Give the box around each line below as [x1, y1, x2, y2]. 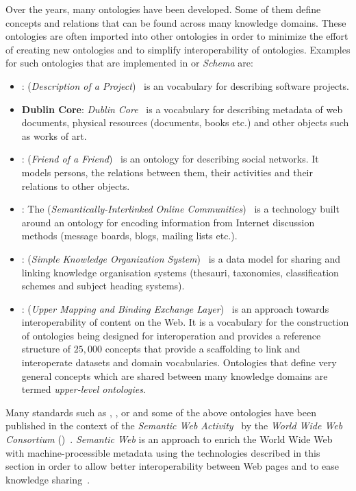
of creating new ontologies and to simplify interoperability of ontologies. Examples [5, 42, 351, 56]
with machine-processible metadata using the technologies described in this [5, 445, 320, 459]
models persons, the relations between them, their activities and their [21, 165, 313, 179]
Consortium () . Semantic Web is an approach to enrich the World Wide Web [5, 432, 333, 446]
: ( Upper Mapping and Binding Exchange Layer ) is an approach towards [21, 301, 329, 315]
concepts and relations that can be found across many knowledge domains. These [5, 15, 346, 29]
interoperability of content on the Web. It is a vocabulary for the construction [21, 315, 349, 329]
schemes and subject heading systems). [21, 278, 185, 293]
